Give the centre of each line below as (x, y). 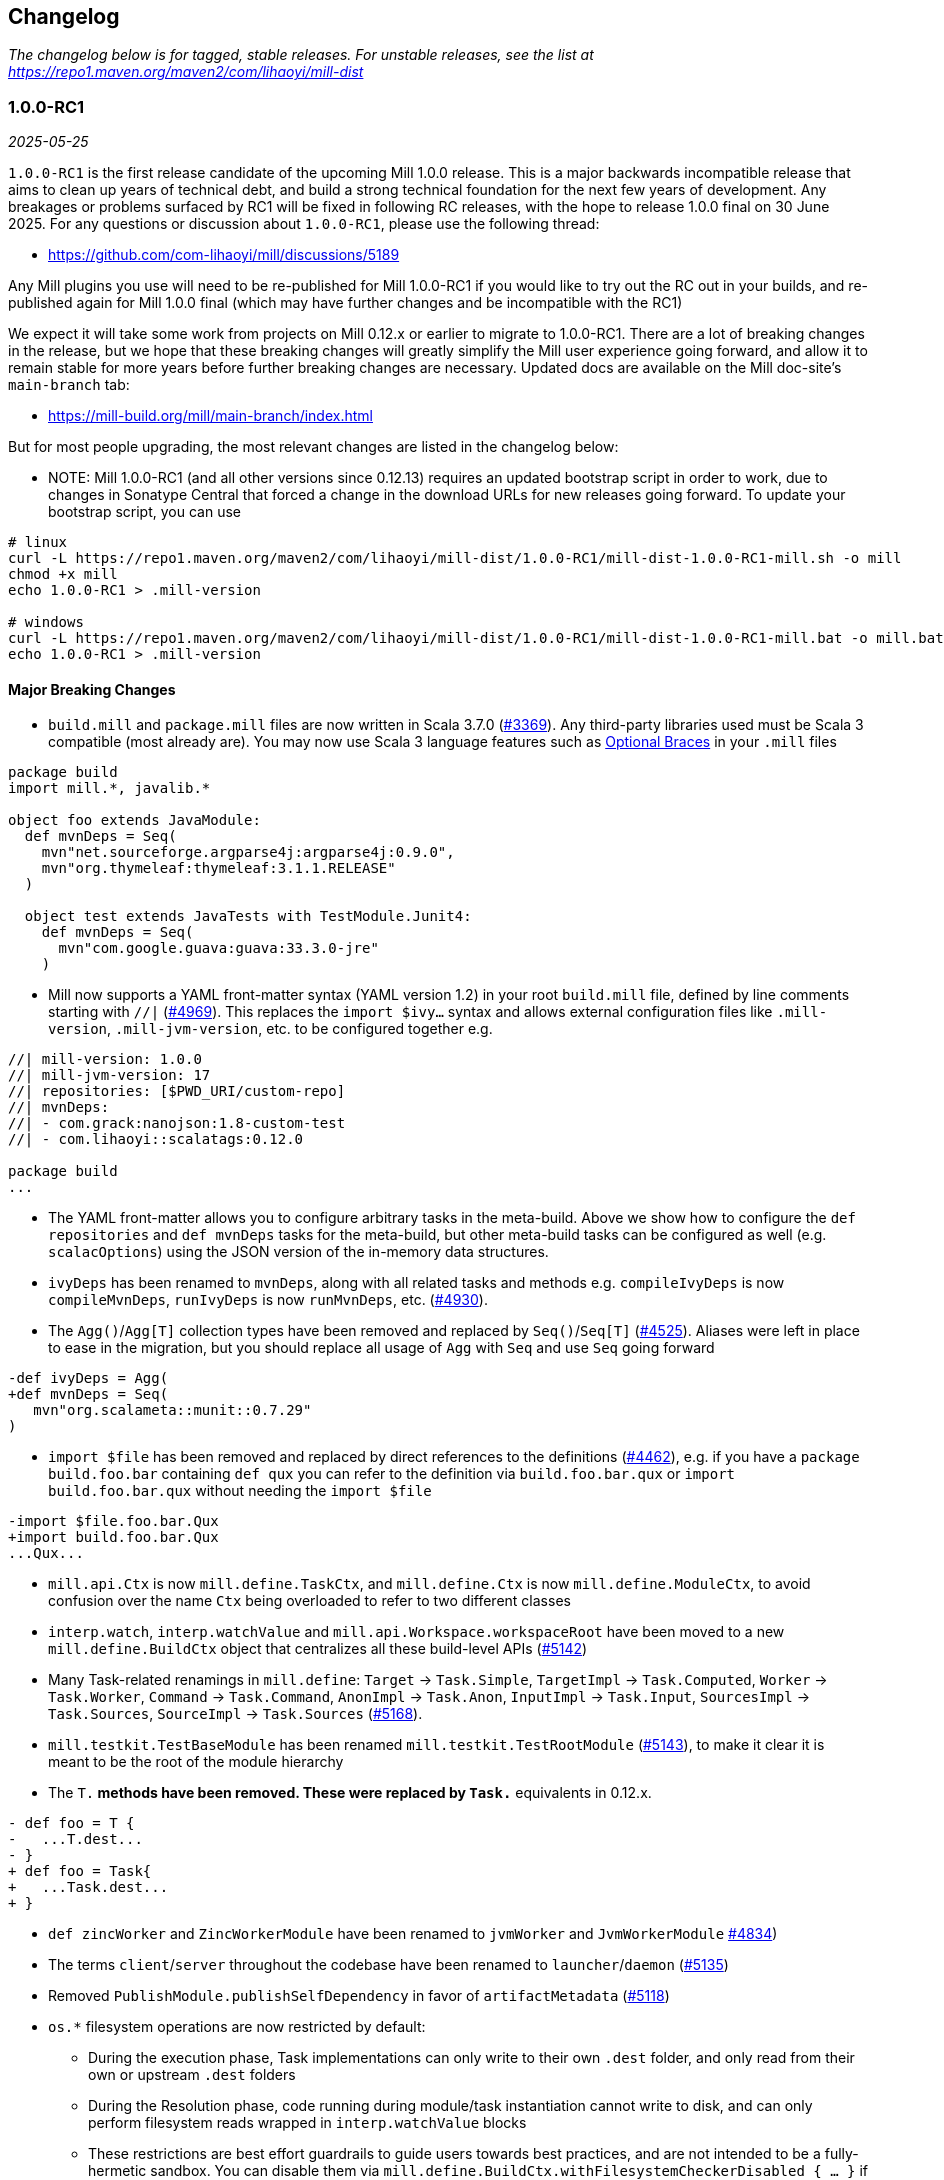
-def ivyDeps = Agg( (88, 1378)
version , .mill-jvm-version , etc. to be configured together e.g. (270, 1029)
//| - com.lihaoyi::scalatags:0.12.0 (156, 1139)
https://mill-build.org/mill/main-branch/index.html (210, 416)
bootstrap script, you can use (144, 512)
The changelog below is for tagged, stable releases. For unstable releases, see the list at (301, 55)
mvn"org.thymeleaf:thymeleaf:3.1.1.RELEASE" (218, 868)
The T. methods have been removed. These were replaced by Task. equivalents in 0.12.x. (350, 1793)
